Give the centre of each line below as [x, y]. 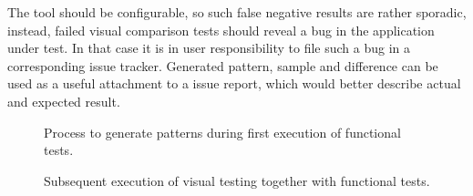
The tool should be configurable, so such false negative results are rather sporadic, [237, 12]
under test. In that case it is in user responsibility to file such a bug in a [209, 48]
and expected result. [64, 101]
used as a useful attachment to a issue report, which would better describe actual [234, 83]
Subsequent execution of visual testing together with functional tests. [237, 180]
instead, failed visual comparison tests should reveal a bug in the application [221, 30]
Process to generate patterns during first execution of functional [222, 132]
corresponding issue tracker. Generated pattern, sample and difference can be [223, 65]
